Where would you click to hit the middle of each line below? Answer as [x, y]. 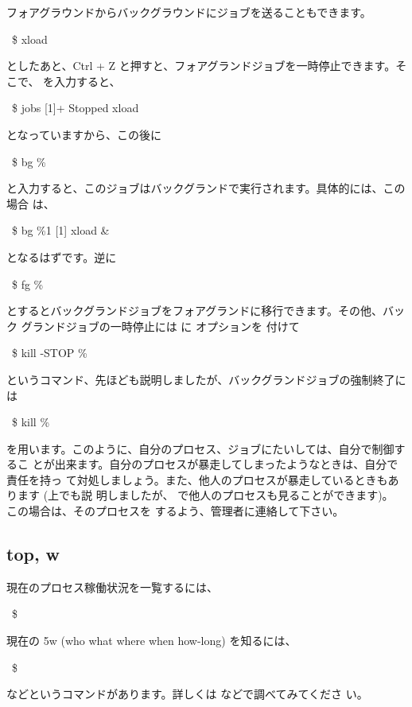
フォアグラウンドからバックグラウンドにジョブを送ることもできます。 [189, 12]
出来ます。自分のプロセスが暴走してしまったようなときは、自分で [226, 464]
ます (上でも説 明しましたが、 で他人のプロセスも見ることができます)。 [205, 495]
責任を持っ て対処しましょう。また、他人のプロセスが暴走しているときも [197, 479]
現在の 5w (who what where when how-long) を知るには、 [152, 641]
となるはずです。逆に [62, 256]
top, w [33, 554]
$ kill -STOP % [49, 353]
